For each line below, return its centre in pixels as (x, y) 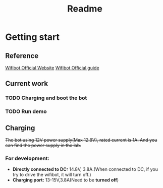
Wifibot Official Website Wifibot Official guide (52, 68)
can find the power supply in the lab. (43, 145)
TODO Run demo (26, 111)
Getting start (32, 37)
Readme (85, 9)
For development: (27, 158)
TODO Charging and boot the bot (46, 98)
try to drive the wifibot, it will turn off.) (52, 175)
